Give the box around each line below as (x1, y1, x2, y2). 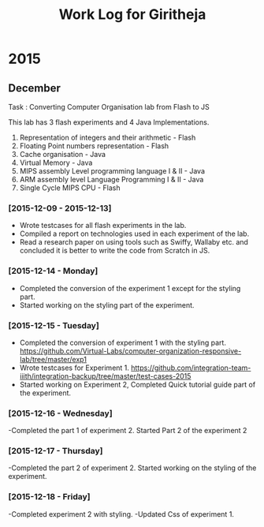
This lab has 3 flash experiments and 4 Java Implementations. (8, 118, 210, 127)
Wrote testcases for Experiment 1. (19, 363, 130, 372)
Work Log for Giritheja (58, 6, 206, 24)
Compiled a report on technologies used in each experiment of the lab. (19, 229, 250, 238)
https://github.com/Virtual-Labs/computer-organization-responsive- (19, 346, 242, 356)
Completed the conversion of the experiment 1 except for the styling (19, 283, 241, 293)
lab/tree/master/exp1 (19, 354, 87, 364)
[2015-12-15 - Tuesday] (8, 320, 100, 331)
